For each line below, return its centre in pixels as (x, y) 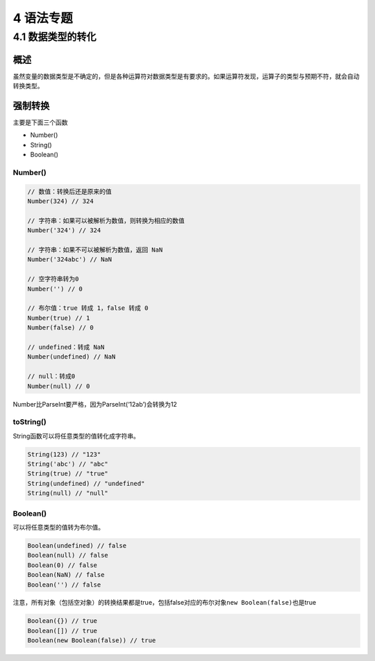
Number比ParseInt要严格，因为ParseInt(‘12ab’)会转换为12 (95, 404)
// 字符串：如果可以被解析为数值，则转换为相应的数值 (106, 220)
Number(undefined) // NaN (72, 357)
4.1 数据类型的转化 (55, 37)
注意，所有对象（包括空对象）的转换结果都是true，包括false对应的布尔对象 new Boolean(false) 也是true (165, 603)
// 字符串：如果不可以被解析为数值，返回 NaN (95, 250)
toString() (30, 422)
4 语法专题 (43, 18)
